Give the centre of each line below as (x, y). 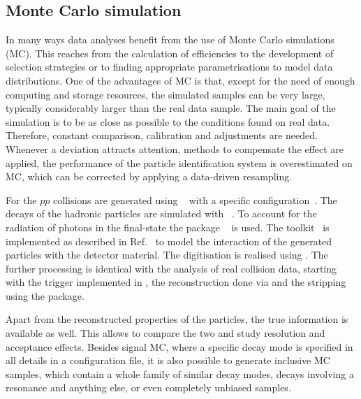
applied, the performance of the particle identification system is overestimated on (179, 162)
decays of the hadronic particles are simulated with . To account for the (161, 213)
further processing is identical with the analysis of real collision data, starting (171, 268)
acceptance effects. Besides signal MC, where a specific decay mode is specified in (179, 346)
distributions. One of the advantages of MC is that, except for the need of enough (180, 80)
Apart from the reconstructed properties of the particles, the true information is (177, 319)
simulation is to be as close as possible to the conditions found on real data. (168, 121)
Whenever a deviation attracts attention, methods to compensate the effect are (175, 148)
